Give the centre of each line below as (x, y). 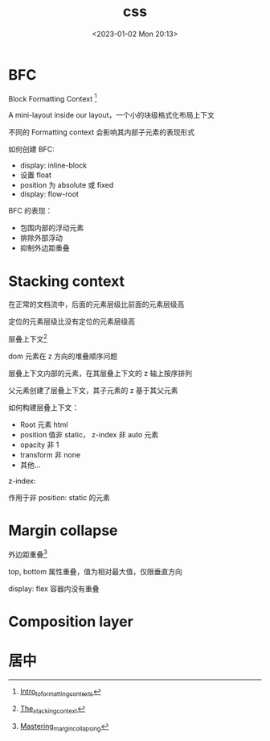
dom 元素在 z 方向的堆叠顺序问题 (63, 356)
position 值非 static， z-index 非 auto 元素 (89, 434)
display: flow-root (49, 194)
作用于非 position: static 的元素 (59, 497)
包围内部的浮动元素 (52, 228)
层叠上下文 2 (28, 338)
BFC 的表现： (31, 211)
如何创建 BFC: (31, 149)
